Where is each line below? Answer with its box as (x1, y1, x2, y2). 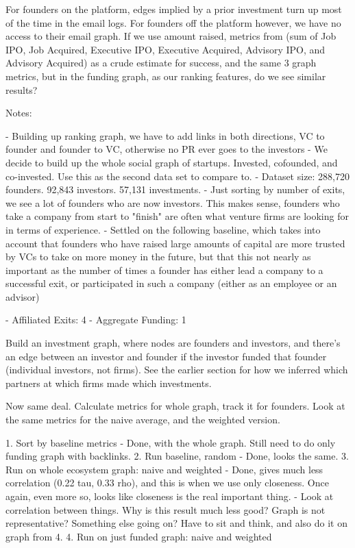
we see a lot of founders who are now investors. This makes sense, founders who (5, 195, 340, 210)
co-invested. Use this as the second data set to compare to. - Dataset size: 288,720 (5, 169, 350, 183)
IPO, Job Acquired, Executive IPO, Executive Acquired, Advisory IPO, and (5, 42, 326, 56)
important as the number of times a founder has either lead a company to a (5, 262, 323, 277)
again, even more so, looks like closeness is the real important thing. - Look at (5, 489, 334, 503)
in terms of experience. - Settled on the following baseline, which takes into (5, 222, 321, 236)
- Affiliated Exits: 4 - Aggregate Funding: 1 (5, 312, 186, 327)
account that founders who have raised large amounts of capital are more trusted (5, 236, 345, 250)
